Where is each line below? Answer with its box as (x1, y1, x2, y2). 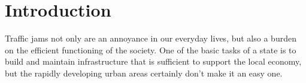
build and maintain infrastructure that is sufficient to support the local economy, (5, 55, 302, 68)
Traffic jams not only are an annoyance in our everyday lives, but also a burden (5, 32, 296, 44)
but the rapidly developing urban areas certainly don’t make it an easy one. (5, 66, 283, 79)
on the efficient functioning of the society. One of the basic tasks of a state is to (5, 43, 296, 56)
